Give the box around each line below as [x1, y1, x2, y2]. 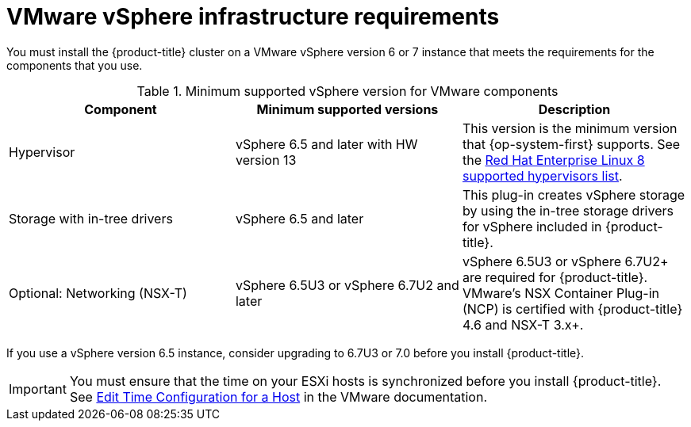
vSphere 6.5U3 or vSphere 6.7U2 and [235, 276, 459, 293]
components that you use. [6, 58, 143, 72]
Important [9, 380, 67, 397]
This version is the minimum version [462, 120, 678, 136]
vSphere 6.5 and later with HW [235, 135, 418, 152]
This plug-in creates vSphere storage [462, 186, 685, 203]
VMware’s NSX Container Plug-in [462, 284, 659, 301]
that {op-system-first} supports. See [462, 135, 681, 152]
